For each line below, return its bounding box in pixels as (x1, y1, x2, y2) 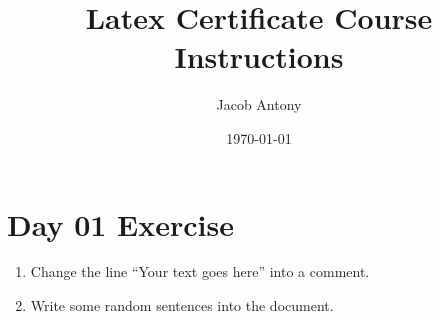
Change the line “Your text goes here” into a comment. (30, 261, 370, 282)
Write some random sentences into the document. (30, 295, 334, 316)
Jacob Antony (216, 94, 302, 115)
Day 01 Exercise (7, 203, 234, 244)
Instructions (174, 36, 344, 77)
